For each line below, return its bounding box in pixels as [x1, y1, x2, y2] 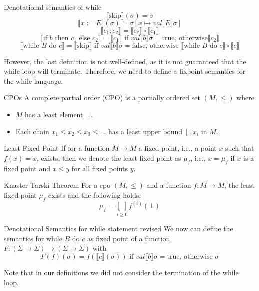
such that [225, 143, 254, 153]
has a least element [25, 109, 83, 119]
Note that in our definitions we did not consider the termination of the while [4, 267, 239, 278]
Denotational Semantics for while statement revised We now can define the [4, 223, 233, 234]
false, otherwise [132, 42, 179, 49]
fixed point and [4, 163, 50, 173]
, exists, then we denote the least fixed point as [37, 152, 181, 163]
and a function [146, 180, 191, 190]
